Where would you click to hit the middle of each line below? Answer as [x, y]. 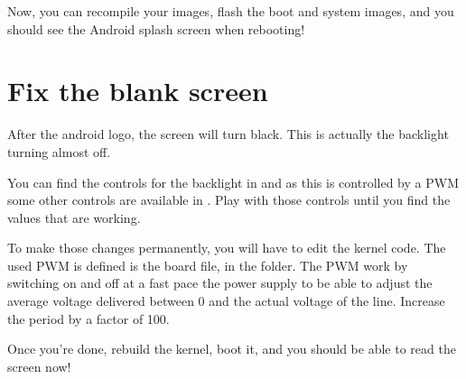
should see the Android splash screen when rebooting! [156, 28]
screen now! [39, 366]
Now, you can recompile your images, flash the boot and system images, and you [231, 11]
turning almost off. [59, 151]
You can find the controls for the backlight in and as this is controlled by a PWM [233, 182]
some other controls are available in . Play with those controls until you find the [229, 200]
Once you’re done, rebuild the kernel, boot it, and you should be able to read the [232, 349]
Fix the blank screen [138, 91]
